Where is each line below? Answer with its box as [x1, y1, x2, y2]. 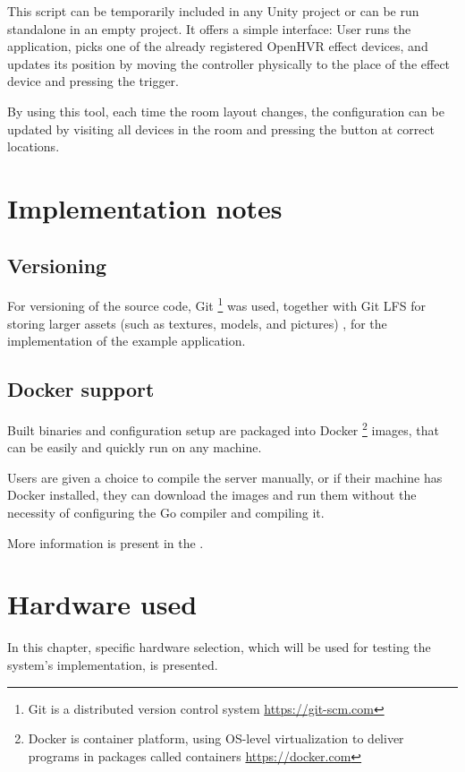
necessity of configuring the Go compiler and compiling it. [7, 503, 325, 521]
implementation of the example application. [7, 331, 246, 350]
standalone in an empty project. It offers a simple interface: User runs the [7, 19, 411, 38]
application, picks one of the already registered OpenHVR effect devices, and [7, 37, 428, 56]
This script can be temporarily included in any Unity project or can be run [7, 2, 419, 20]
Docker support [7, 375, 155, 403]
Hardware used [7, 586, 198, 622]
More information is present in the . [7, 533, 204, 552]
